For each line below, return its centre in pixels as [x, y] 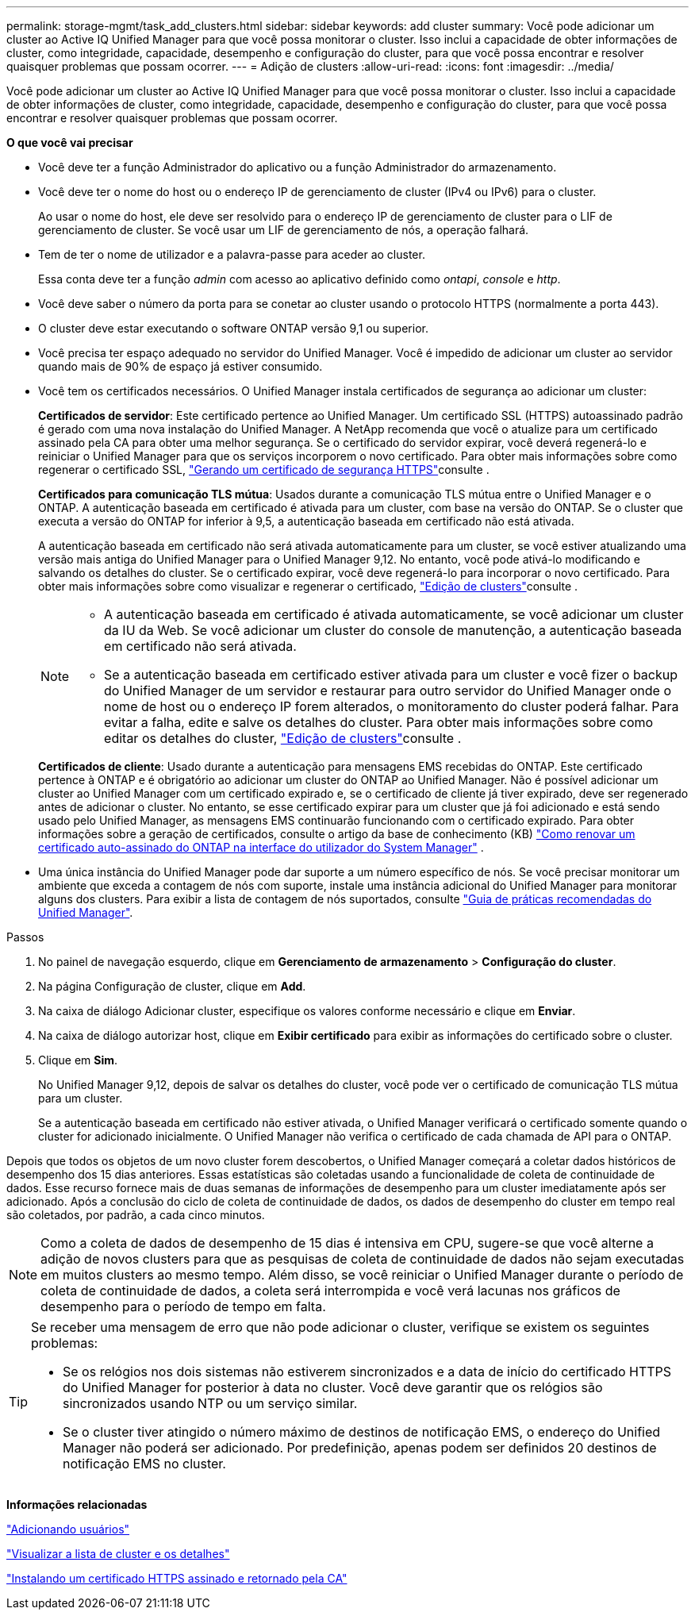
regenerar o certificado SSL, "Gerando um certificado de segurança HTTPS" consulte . [264, 469]
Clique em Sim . [78, 1060]
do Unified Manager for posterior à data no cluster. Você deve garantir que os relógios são [333, 1387]
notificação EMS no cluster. [144, 1464]
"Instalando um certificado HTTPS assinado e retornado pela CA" [177, 1578]
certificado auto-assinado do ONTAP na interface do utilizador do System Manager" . [261, 847]
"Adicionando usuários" [68, 1529]
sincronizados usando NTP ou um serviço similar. [210, 1403]
